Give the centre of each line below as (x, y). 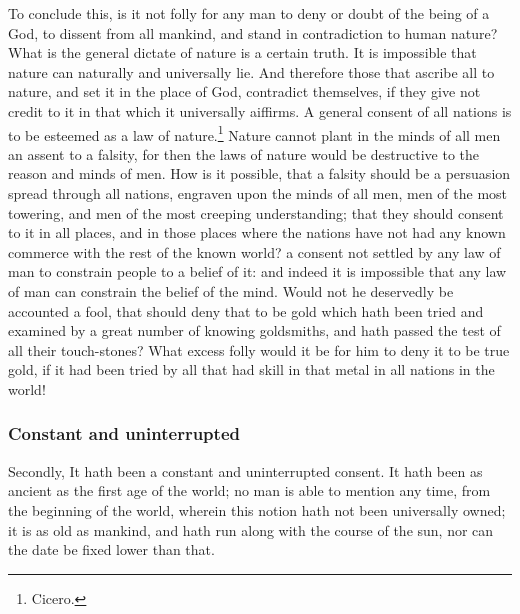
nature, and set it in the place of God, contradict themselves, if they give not (244, 91)
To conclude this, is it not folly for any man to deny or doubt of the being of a (249, 13)
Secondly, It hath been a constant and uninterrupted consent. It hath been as (245, 470)
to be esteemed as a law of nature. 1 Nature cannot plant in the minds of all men (254, 133)
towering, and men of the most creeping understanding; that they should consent (256, 212)
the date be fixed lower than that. (111, 549)
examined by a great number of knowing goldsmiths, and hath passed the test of (254, 330)
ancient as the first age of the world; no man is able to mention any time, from (249, 490)
